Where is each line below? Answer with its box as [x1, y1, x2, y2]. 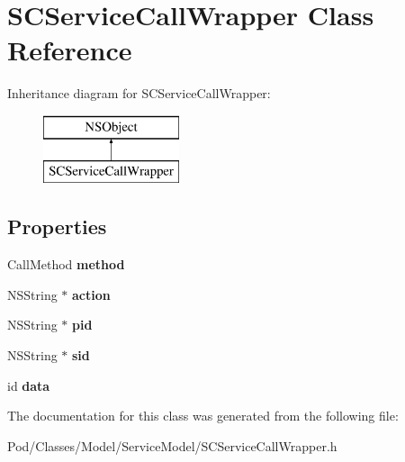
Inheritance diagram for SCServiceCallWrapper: [7, 84, 271, 103]
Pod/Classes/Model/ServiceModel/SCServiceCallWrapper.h [7, 436, 337, 455]
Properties [7, 213, 107, 240]
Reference [7, 32, 132, 68]
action [72, 285, 111, 303]
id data [7, 376, 50, 394]
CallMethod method [7, 255, 125, 274]
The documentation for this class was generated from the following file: [7, 406, 399, 425]
